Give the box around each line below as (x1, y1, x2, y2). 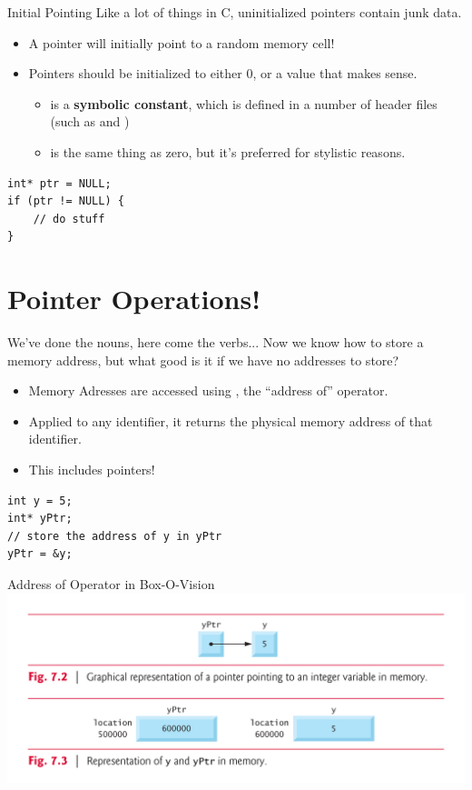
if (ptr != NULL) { (7, 195, 124, 208)
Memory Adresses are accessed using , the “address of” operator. (28, 381, 388, 400)
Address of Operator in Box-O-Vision (7, 575, 215, 593)
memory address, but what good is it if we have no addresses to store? (7, 350, 399, 369)
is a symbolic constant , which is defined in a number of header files (50, 94, 438, 113)
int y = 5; (7, 494, 73, 507)
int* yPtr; (7, 512, 73, 525)
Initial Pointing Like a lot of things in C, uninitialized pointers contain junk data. (7, 3, 462, 21)
